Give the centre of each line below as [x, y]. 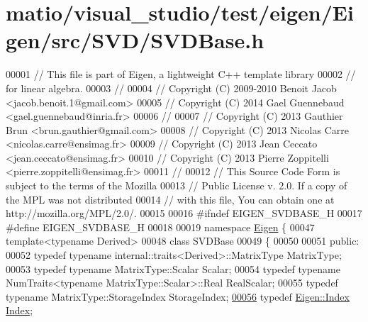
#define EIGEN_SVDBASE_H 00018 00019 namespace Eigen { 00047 [160, 227]
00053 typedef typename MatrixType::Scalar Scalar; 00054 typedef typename [173, 268]
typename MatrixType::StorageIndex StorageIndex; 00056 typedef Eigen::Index [178, 296]
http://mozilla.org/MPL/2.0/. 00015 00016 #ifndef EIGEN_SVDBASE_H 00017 [184, 213]
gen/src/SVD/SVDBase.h [135, 40]
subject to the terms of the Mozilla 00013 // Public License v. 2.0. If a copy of [177, 185]
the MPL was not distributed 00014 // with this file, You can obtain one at [170, 199]
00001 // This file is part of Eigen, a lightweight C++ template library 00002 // [181, 74]
